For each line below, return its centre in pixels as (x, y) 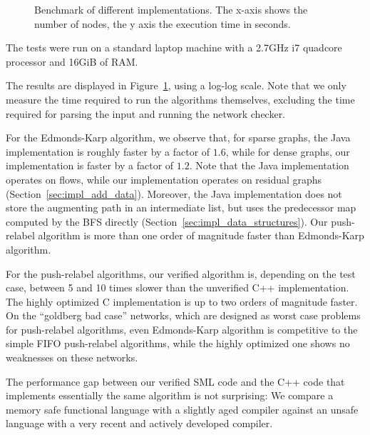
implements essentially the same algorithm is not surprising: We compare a (170, 395)
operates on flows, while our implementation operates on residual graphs (164, 179)
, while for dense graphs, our (288, 151)
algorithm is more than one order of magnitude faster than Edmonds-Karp (201, 235)
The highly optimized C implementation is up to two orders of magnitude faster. (182, 301)
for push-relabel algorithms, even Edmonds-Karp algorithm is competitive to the (182, 329)
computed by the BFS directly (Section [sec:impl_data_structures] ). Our (167, 221)
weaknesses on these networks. (72, 357)
